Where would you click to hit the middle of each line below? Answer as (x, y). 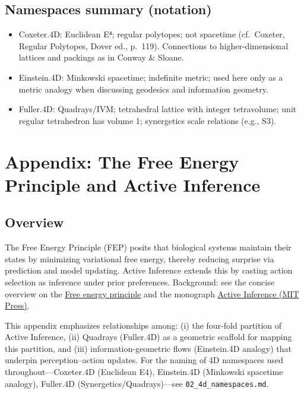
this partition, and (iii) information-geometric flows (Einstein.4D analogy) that (148, 348)
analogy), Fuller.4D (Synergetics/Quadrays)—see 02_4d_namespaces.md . (137, 383)
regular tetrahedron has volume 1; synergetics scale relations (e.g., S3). (148, 120)
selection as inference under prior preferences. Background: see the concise (140, 282)
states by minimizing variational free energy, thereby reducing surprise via (140, 258)
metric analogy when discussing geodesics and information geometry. (143, 89)
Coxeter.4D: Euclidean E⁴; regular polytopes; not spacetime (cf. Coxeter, (152, 34)
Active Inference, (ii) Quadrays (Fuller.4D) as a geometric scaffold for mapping (148, 337)
